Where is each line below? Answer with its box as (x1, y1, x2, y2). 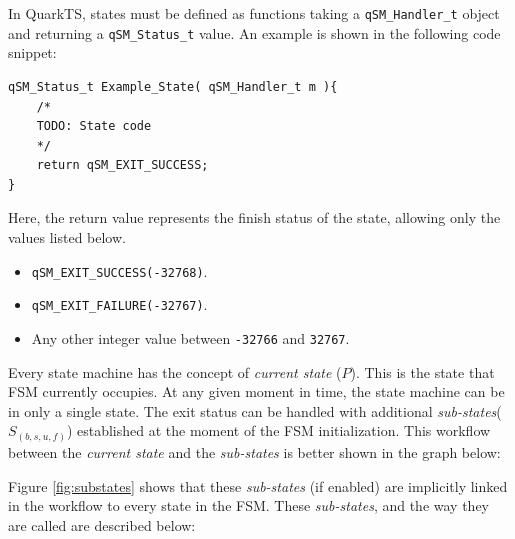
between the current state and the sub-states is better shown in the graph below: (8, 441, 501, 462)
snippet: (8, 42, 57, 63)
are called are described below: (8, 514, 196, 535)
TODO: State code (36, 119, 152, 134)
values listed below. (8, 227, 126, 248)
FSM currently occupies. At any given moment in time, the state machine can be (8, 381, 505, 402)
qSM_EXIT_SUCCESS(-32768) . (31, 260, 208, 281)
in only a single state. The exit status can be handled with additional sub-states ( (8, 400, 502, 421)
